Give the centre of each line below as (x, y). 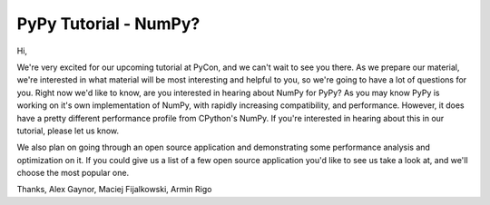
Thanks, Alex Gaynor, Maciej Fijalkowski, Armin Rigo (114, 190)
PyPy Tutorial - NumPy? (108, 24)
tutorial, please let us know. (68, 131)
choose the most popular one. (73, 173)
